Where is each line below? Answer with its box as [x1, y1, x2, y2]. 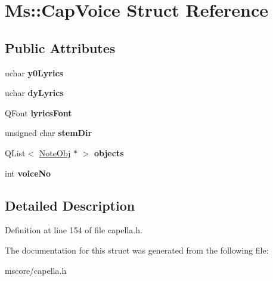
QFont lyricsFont [5, 106, 72, 119]
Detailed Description [5, 196, 135, 214]
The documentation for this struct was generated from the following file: [5, 243, 269, 256]
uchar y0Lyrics [5, 66, 63, 79]
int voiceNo [5, 166, 51, 179]
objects [94, 146, 124, 159]
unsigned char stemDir [5, 126, 92, 139]
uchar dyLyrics [5, 87, 64, 99]
